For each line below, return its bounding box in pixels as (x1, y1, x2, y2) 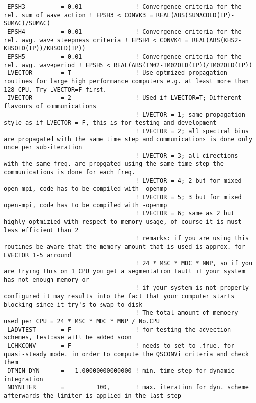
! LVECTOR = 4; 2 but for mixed (135, 177, 242, 184)
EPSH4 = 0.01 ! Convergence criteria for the (7, 28, 242, 35)
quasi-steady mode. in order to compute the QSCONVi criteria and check (4, 350, 249, 358)
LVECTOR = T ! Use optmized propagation (7, 69, 228, 77)
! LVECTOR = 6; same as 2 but (135, 210, 235, 217)
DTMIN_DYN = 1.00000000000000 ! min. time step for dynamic (7, 367, 235, 374)
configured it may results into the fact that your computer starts (4, 292, 235, 300)
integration (4, 375, 43, 383)
